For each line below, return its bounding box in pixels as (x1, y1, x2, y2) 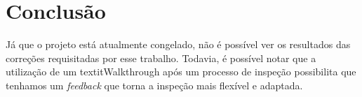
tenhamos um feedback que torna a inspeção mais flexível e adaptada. (6, 77, 303, 92)
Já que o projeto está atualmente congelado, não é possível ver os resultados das (6, 37, 351, 52)
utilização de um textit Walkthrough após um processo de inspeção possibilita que (6, 64, 356, 79)
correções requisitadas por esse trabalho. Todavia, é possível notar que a (6, 50, 316, 65)
